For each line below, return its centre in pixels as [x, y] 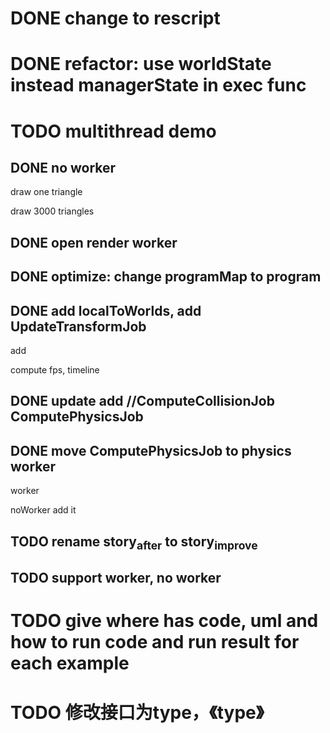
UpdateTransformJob [78, 326]
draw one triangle [46, 192]
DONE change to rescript [115, 18]
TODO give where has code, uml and [164, 621]
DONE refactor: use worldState [141, 64]
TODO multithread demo [113, 131]
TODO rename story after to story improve [134, 542]
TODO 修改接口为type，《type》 [137, 712]
